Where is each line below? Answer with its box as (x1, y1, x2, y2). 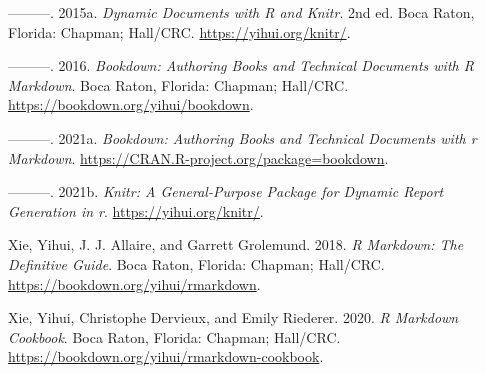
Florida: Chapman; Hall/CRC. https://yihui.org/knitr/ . (8, 21, 351, 42)
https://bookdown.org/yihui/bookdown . (8, 94, 254, 115)
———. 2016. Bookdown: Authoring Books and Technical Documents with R (8, 55, 474, 76)
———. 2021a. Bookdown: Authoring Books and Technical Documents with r (8, 127, 477, 148)
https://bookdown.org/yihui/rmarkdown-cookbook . (8, 346, 324, 367)
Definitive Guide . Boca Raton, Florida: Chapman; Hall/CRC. (8, 253, 385, 274)
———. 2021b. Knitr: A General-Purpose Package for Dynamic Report (8, 181, 444, 202)
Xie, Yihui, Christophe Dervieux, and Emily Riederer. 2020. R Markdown (8, 307, 459, 328)
